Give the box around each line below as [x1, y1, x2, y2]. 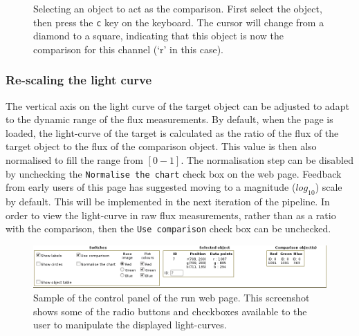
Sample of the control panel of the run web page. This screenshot [33, 290, 310, 305]
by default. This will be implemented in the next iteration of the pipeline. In [6, 194, 330, 209]
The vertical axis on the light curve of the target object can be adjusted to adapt [6, 98, 349, 113]
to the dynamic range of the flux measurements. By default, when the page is [6, 112, 333, 127]
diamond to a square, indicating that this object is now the [33, 28, 284, 43]
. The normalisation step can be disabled [181, 153, 353, 167]
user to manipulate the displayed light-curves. [33, 317, 227, 332]
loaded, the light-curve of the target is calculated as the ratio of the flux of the [6, 125, 339, 140]
